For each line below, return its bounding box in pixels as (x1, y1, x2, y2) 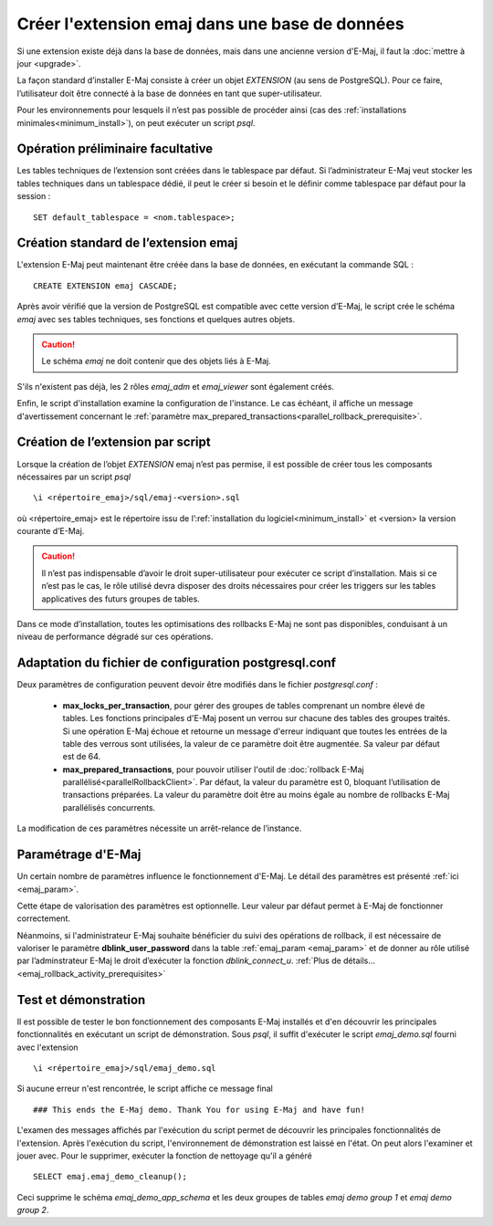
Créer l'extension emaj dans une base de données (16, 14, 405, 34)
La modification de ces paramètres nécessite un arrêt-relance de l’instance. (16, 823, 302, 834)
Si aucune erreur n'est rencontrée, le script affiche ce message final (16, 1083, 273, 1095)
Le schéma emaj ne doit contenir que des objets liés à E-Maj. (41, 356, 271, 367)
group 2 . (16, 1205, 49, 1216)
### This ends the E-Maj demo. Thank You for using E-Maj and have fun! (33, 1105, 365, 1115)
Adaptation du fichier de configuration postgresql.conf (16, 655, 337, 671)
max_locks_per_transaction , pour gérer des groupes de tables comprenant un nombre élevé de (62, 699, 425, 711)
